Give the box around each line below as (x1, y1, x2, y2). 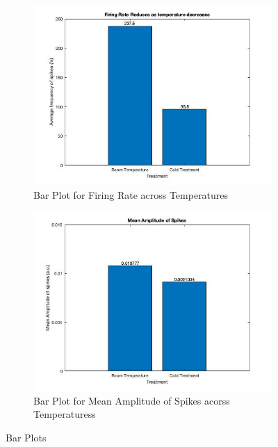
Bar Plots (6, 430, 47, 444)
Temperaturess (33, 407, 96, 421)
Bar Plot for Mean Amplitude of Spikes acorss (33, 393, 230, 407)
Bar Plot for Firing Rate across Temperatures (33, 187, 229, 202)
